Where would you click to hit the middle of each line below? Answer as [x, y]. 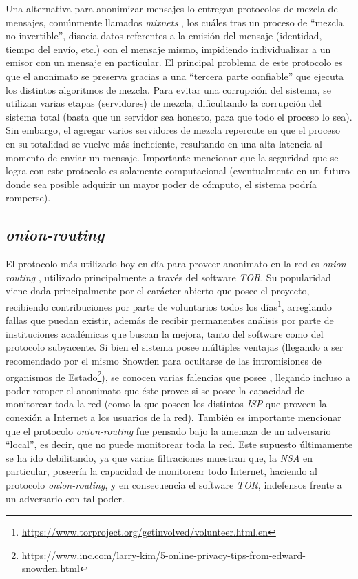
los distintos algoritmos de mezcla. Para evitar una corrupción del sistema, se [169, 89]
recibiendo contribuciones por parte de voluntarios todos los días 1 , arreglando [169, 305]
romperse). [28, 197]
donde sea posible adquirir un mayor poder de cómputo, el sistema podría [161, 184]
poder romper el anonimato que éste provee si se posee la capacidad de [155, 390]
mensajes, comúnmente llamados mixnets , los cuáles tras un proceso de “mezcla [175, 22]
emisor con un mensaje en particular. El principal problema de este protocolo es [174, 62]
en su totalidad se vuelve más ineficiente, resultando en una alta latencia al [164, 143]
